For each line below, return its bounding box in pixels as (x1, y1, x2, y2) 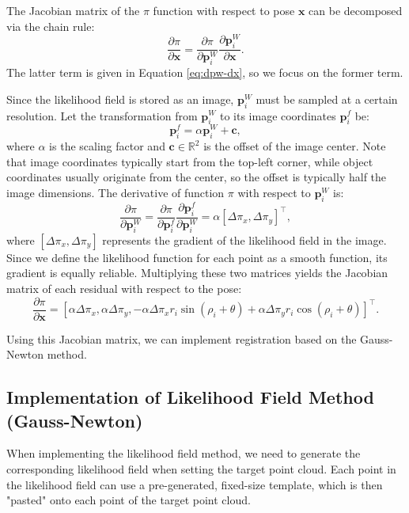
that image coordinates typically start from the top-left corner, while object (6, 153, 373, 169)
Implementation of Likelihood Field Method (6, 385, 374, 409)
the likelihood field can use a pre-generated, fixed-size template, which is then (6, 476, 383, 492)
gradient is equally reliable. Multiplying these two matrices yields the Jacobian (6, 264, 388, 281)
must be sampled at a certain (256, 90, 398, 107)
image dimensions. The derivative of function (6, 184, 225, 201)
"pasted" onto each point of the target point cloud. (6, 492, 251, 508)
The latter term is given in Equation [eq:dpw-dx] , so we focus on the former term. (6, 64, 403, 81)
